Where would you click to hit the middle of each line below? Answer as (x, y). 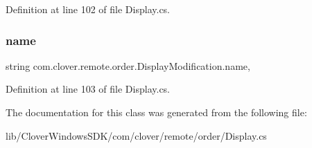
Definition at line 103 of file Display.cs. (88, 89)
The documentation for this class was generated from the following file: (156, 112)
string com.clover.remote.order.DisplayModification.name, (128, 65)
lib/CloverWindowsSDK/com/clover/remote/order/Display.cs (136, 135)
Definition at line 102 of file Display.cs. (88, 9)
